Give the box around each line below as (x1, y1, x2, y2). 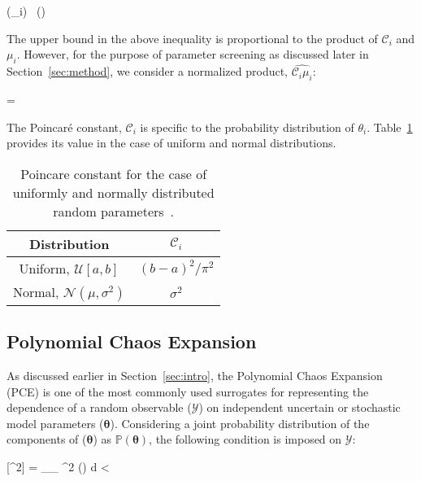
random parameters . (53, 201, 175, 221)
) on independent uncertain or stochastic (198, 399, 401, 416)
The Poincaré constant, (7, 118, 122, 135)
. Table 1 (367, 118, 413, 135)
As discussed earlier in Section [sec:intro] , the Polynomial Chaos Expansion (7, 366, 383, 383)
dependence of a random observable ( (7, 399, 192, 416)
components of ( (7, 431, 87, 448)
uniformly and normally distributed (12, 182, 215, 202)
